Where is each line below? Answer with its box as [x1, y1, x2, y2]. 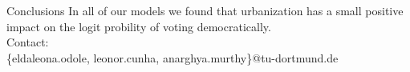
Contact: [6, 34, 49, 50]
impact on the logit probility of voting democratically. [6, 18, 271, 34]
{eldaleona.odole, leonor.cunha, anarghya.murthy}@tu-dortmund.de [6, 49, 339, 66]
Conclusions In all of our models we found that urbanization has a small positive [6, 2, 404, 18]
